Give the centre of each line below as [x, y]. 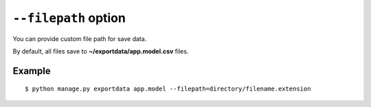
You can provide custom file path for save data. [80, 38]
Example [32, 71]
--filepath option [69, 18]
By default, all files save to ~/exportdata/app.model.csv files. [101, 51]
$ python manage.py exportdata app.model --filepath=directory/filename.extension [168, 89]
